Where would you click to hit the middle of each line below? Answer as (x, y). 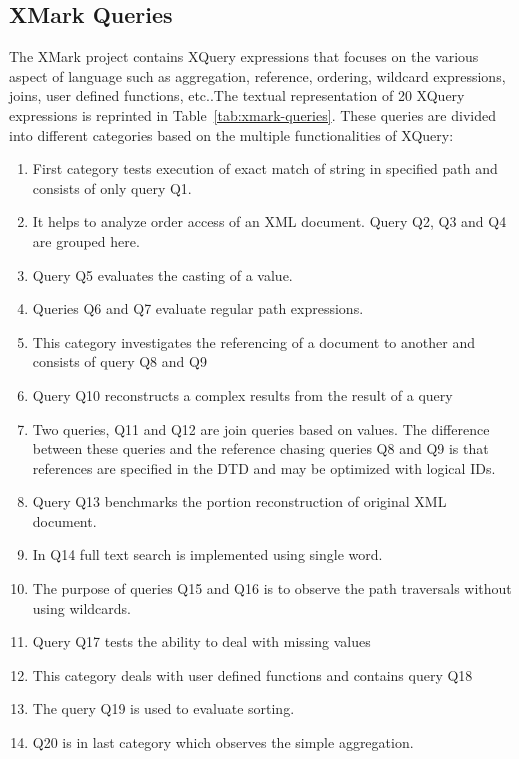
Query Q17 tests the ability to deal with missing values (201, 641)
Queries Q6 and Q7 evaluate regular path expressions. (198, 308)
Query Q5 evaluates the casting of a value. (162, 274)
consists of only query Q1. (112, 187)
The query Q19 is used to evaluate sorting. (163, 708)
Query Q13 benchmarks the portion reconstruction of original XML (239, 501)
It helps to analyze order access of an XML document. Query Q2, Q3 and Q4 (269, 221)
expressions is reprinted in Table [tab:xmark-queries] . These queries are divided (252, 114)
